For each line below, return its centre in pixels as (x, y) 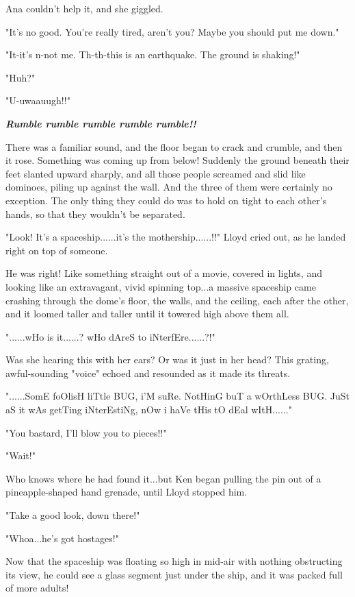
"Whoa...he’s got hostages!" (62, 538)
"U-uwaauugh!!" (38, 100)
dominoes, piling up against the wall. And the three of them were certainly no (169, 187)
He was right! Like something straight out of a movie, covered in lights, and (164, 273)
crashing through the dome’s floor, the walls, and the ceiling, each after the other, (177, 300)
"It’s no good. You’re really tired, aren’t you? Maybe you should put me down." (172, 31)
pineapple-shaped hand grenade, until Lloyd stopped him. (127, 492)
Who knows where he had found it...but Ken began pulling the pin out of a (163, 478)
